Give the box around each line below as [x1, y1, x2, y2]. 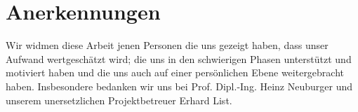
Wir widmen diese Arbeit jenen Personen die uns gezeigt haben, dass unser [6, 38, 329, 52]
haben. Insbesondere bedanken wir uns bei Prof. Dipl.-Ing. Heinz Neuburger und [6, 78, 353, 93]
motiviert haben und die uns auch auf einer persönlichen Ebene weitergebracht [6, 65, 345, 80]
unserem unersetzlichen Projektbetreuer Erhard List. [6, 92, 232, 107]
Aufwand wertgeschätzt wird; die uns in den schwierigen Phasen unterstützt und [6, 51, 352, 66]
